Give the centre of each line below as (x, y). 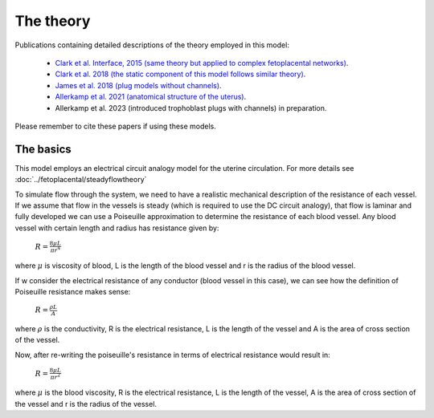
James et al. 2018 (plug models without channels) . (138, 85)
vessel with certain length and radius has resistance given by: (117, 228)
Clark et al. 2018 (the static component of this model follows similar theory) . (180, 74)
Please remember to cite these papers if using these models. (116, 126)
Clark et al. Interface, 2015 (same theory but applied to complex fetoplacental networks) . (202, 63)
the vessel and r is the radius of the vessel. (86, 404)
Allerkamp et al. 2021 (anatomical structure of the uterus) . (151, 97)
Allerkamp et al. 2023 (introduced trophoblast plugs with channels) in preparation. (191, 108)
